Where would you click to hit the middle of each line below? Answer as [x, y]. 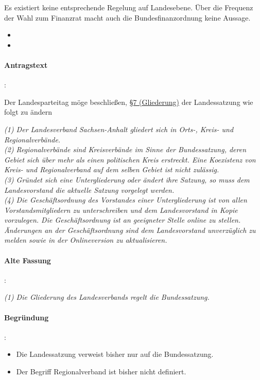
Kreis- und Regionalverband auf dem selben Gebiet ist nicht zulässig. [112, 169]
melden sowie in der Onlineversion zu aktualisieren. [86, 240]
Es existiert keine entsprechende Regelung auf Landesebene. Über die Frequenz [129, 7]
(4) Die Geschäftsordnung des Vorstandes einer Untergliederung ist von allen [126, 200]
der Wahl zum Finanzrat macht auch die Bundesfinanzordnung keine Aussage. [127, 17]
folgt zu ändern [28, 112]
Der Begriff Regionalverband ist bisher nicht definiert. [101, 372]
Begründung [27, 317]
